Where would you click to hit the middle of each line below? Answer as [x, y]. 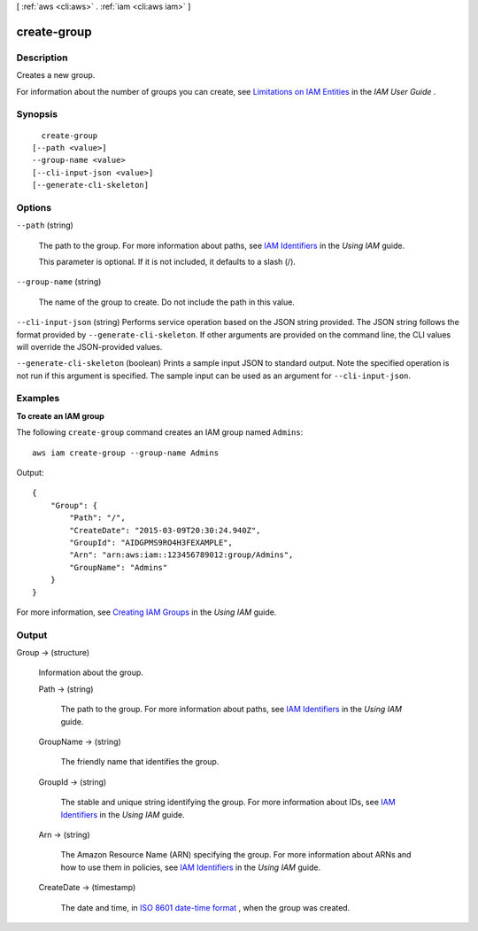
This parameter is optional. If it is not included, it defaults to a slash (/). [167, 261]
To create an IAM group [61, 415]
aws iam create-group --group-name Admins [126, 453]
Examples [38, 399]
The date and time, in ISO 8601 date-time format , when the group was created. [205, 907]
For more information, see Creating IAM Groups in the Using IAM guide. [146, 612]
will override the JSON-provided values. [89, 346]
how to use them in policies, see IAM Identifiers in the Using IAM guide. [191, 867]
